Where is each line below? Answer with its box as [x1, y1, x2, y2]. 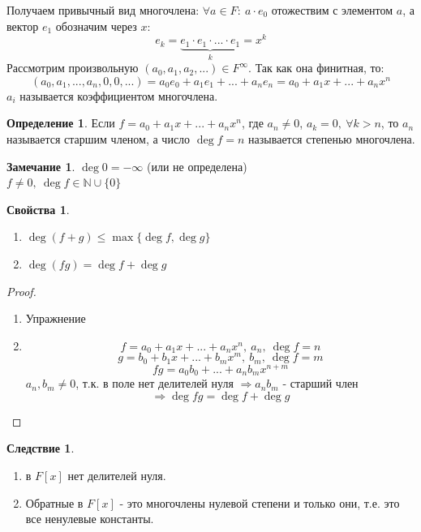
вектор [6, 17, 39, 34]
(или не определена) [146, 157, 247, 174]
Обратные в [25, 494, 84, 511]
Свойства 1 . [6, 200, 70, 217]
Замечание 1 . [6, 157, 75, 174]
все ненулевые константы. [25, 510, 154, 527]
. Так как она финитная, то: [248, 59, 384, 76]
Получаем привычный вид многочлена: [6, 2, 200, 18]
